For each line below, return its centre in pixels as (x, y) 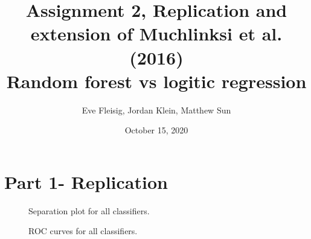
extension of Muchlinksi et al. (156, 33)
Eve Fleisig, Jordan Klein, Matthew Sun (156, 110)
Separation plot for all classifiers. (89, 210)
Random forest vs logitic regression (156, 81)
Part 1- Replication (86, 181)
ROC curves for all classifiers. (83, 231)
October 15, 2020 (156, 130)
